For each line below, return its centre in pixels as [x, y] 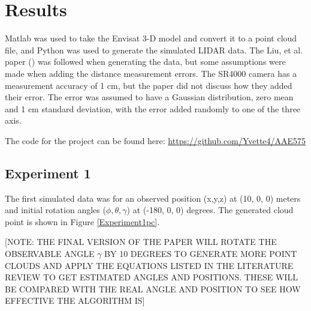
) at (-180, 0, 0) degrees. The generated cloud [210, 210]
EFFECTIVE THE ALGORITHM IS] [75, 300]
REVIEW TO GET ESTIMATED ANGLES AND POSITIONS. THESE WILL [151, 277]
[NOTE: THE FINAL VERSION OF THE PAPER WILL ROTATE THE [141, 242]
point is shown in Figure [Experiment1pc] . [82, 221]
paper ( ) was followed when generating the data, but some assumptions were [145, 62]
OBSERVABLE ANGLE [50, 254]
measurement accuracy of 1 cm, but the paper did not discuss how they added [149, 85]
